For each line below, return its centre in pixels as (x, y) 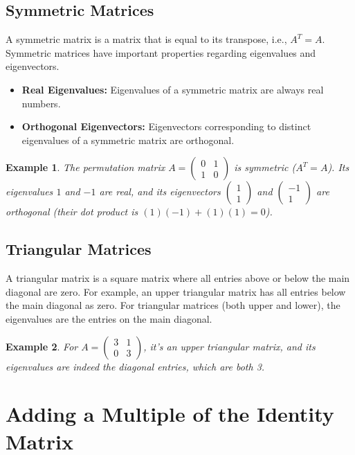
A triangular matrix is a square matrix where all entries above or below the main (178, 278)
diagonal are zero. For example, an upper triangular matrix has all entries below (176, 291)
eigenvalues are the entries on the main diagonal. (109, 318)
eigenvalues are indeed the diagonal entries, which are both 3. (135, 366)
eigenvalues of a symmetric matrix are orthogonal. (128, 140)
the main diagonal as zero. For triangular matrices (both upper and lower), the (173, 305)
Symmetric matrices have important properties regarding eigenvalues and (161, 52)
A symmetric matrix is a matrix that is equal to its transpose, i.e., (146, 39)
